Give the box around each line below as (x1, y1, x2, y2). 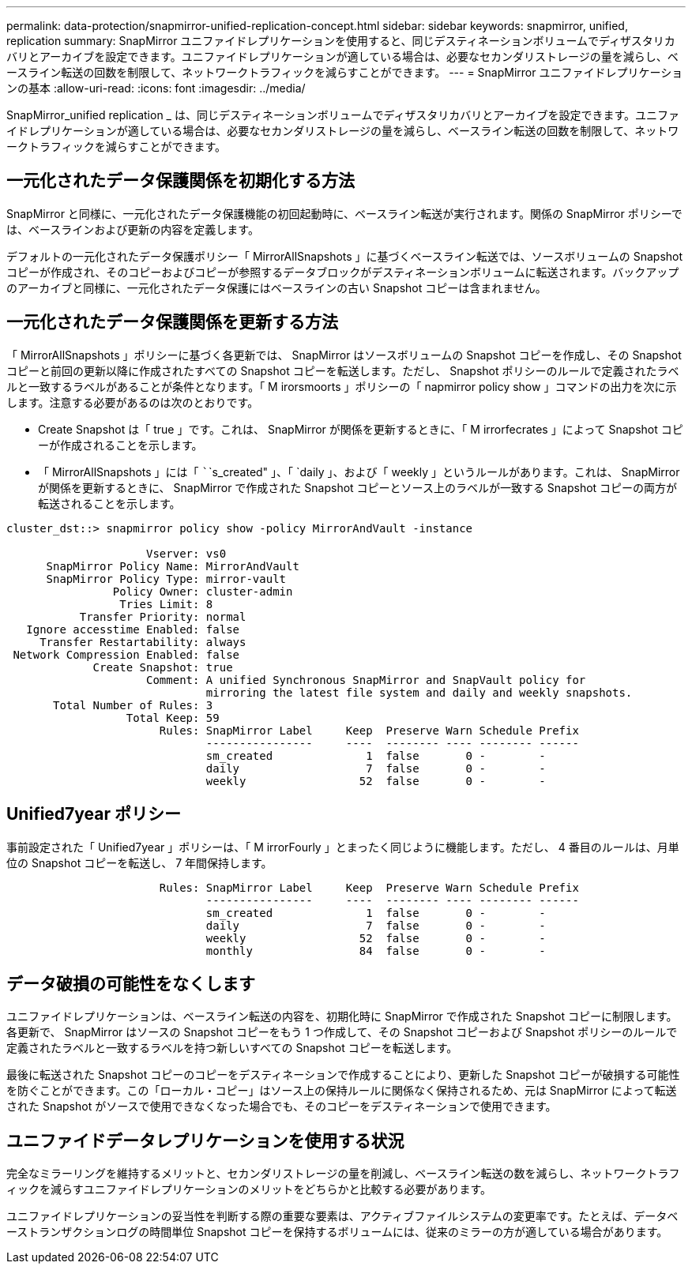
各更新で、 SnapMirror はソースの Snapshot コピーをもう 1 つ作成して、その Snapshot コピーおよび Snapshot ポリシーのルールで (6, 1025, 678, 1039)
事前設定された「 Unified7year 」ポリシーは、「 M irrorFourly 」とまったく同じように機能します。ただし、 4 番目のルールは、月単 (6, 840, 679, 854)
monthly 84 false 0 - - (205, 944, 546, 957)
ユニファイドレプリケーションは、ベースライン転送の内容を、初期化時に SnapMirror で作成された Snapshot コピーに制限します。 (6, 1009, 678, 1024)
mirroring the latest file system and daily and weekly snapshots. (205, 686, 633, 699)
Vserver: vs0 (146, 547, 227, 560)
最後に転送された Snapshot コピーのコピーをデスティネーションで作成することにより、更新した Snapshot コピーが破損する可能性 (6, 1068, 680, 1082)
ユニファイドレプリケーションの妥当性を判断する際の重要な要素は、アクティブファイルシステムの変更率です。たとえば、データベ (6, 1209, 679, 1223)
